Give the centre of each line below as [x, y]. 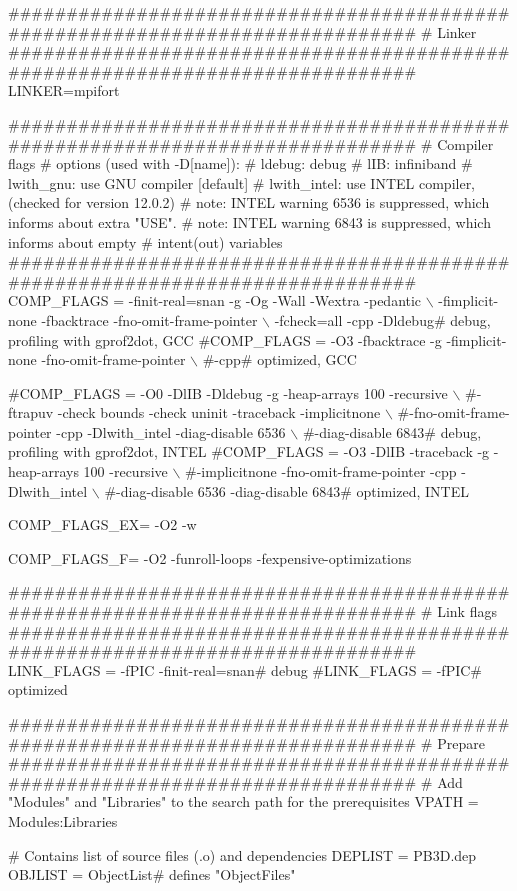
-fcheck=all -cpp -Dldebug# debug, [382, 319]
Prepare [461, 742]
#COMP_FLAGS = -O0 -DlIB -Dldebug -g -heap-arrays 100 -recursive [228, 392]
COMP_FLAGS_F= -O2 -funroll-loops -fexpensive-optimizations [210, 557]
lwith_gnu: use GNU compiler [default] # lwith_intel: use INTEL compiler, [242, 182]
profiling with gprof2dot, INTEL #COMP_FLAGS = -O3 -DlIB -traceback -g [249, 451]
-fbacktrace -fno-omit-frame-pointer [149, 319]
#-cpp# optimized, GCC [279, 359]
